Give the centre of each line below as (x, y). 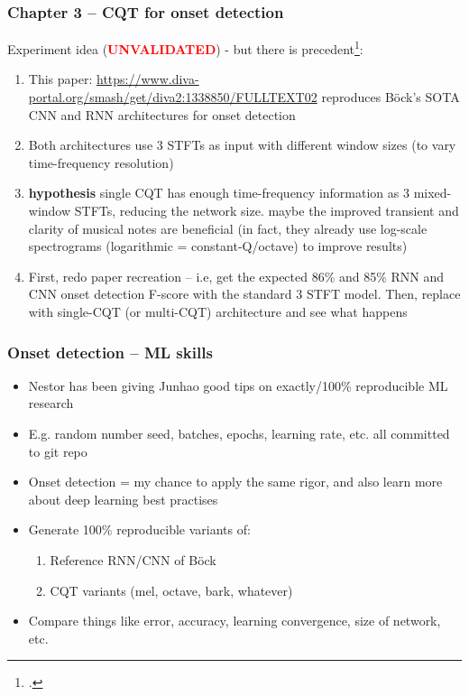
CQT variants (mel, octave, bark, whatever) (171, 590)
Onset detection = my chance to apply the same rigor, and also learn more (235, 482)
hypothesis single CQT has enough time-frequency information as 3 (219, 193)
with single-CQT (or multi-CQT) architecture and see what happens (218, 311)
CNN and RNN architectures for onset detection (162, 114)
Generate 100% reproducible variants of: (139, 529)
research (51, 403)
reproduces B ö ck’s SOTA (391, 97)
